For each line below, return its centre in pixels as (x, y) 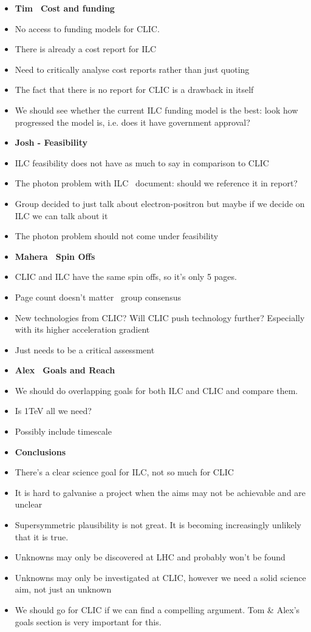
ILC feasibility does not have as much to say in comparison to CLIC (142, 162)
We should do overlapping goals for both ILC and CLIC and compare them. (156, 390)
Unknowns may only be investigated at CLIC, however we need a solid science (160, 577)
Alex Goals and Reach (65, 370)
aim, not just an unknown (63, 589)
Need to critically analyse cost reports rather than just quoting (132, 69)
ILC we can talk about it (61, 215)
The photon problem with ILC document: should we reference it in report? (156, 183)
